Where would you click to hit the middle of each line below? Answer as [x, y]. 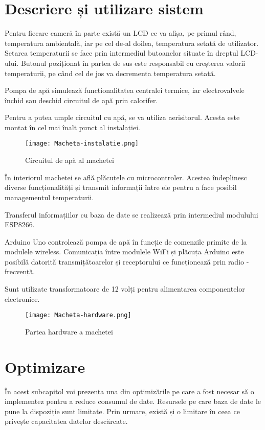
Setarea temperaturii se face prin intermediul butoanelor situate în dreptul [122, 53]
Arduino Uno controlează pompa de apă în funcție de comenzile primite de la [126, 241]
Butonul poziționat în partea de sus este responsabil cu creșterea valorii [133, 63]
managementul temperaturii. [49, 197]
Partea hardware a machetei [69, 331]
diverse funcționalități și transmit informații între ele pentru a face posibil [121, 187]
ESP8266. [20, 224]
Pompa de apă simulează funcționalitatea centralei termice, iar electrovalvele [125, 90]
